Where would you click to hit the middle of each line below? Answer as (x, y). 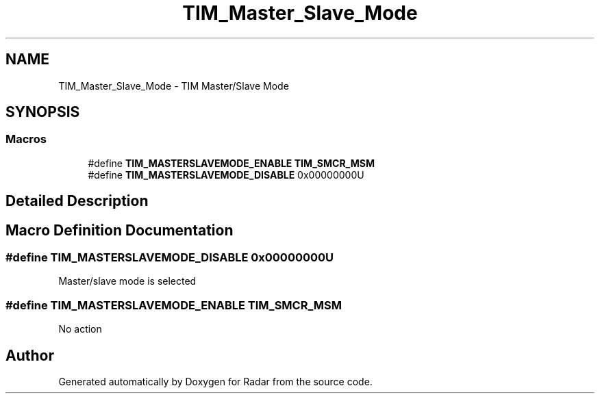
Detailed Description (77, 201)
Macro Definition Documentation (120, 230)
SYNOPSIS (43, 112)
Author (30, 355)
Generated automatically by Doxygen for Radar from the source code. (215, 382)
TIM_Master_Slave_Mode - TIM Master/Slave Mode (174, 86)
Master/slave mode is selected (127, 281)
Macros (26, 139)
